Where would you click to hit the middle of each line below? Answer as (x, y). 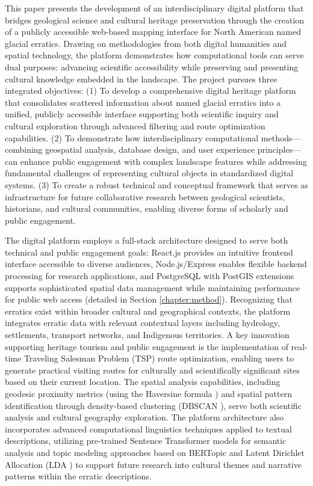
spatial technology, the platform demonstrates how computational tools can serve (154, 55)
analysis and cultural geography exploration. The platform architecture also (144, 417)
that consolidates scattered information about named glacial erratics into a (143, 102)
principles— (279, 149)
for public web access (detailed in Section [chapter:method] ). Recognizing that (149, 299)
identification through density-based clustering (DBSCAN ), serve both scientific (153, 405)
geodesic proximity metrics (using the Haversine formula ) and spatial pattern (148, 393)
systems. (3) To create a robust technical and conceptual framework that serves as (156, 184)
